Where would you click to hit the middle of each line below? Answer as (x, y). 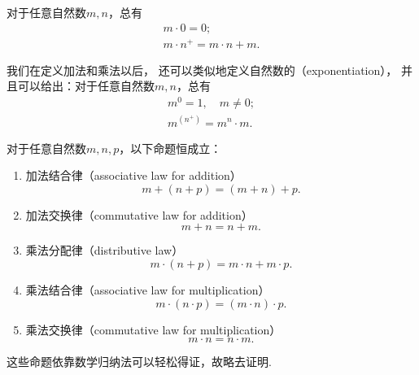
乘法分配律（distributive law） (105, 250)
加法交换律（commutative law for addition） (139, 214)
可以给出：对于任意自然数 (86, 86)
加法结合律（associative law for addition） (133, 175)
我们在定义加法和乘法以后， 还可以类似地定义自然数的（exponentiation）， (202, 70)
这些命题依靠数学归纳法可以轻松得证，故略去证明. (139, 362)
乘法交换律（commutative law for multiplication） (153, 329)
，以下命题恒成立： (170, 148)
